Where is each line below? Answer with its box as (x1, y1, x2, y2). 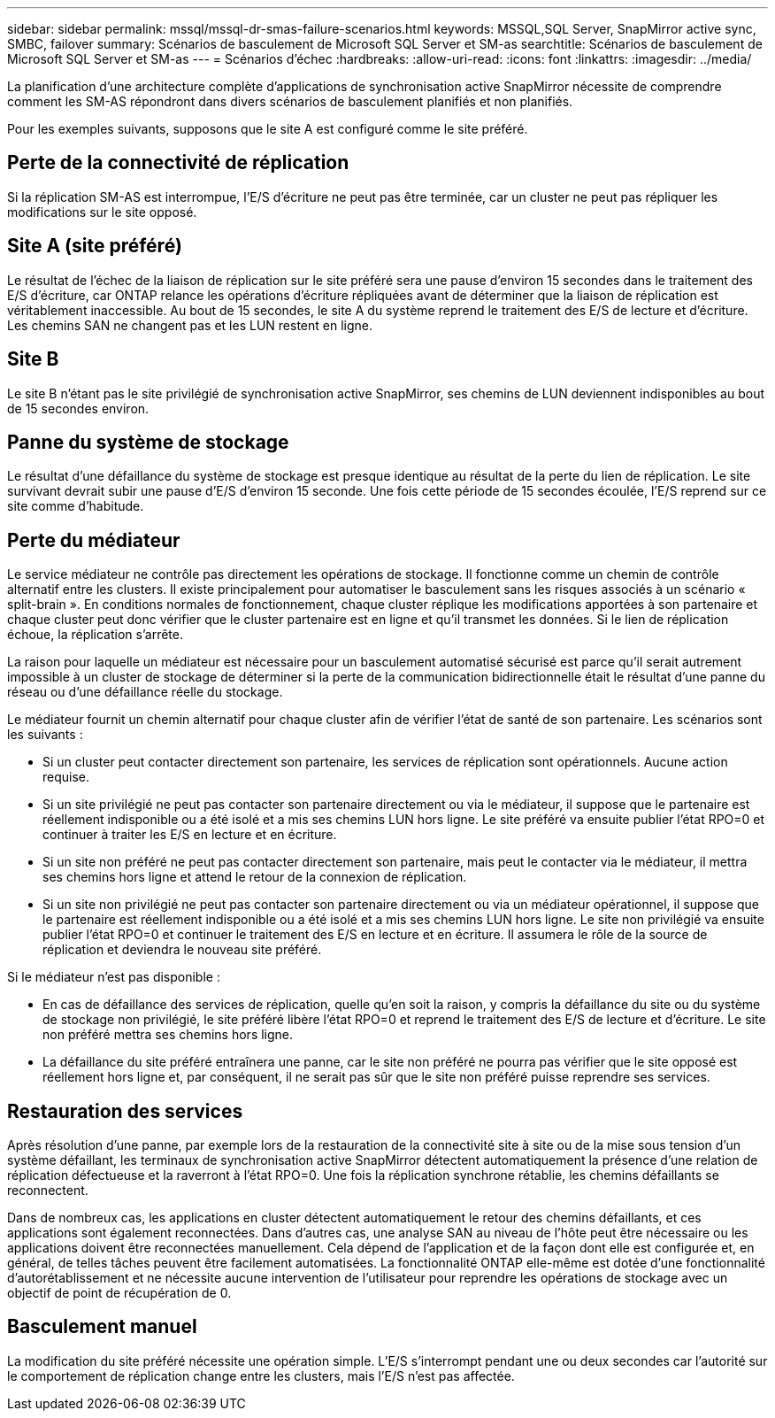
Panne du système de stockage (7, 430, 289, 453)
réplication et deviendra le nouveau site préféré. (42, 942, 322, 958)
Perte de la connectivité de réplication (7, 151, 349, 174)
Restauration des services (7, 1099, 243, 1122)
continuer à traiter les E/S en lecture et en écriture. (42, 827, 337, 843)
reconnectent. (7, 1183, 88, 1198)
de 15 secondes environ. (7, 400, 150, 416)
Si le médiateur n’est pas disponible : (7, 969, 220, 985)
